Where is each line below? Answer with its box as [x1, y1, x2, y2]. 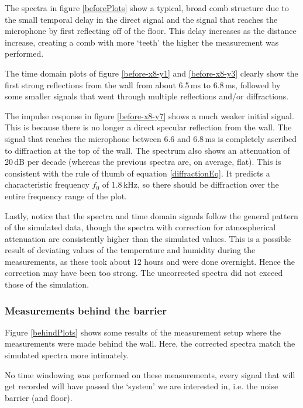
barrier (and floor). [5, 391, 73, 403]
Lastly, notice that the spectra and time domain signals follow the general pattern [5, 209, 298, 222]
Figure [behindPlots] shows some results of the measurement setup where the [5, 326, 281, 338]
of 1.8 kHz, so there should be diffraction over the [102, 178, 279, 191]
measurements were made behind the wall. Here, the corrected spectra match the [5, 337, 295, 350]
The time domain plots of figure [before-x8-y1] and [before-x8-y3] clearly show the [5, 67, 298, 79]
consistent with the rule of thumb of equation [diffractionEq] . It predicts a [5, 167, 270, 179]
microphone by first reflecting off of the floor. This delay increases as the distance [5, 25, 297, 37]
